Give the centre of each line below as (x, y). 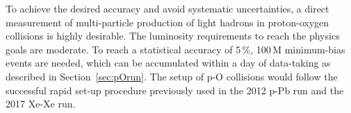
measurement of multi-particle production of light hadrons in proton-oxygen (168, 22)
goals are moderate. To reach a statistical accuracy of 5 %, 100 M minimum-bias (175, 49)
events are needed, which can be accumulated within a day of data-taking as (168, 63)
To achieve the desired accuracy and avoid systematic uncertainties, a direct (168, 8)
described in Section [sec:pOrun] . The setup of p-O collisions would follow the (172, 76)
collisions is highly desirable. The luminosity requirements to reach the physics (173, 36)
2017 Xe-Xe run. (41, 104)
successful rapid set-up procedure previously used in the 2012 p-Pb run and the (175, 90)
